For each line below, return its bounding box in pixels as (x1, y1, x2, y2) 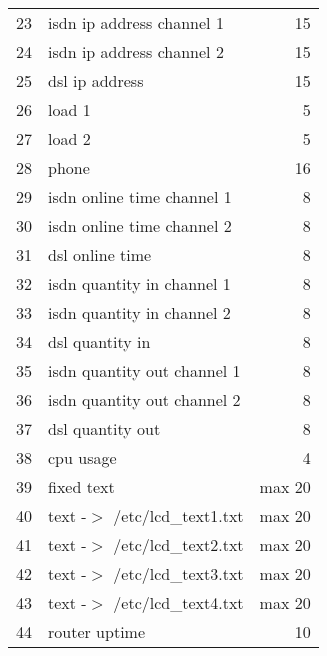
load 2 (48, 127, 91, 150)
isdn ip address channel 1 (48, 11, 224, 34)
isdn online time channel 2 (48, 214, 232, 237)
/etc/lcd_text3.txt (113, 562, 244, 585)
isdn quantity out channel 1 (48, 359, 241, 382)
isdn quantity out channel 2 (48, 388, 241, 411)
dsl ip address (48, 69, 144, 92)
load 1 (48, 98, 91, 121)
